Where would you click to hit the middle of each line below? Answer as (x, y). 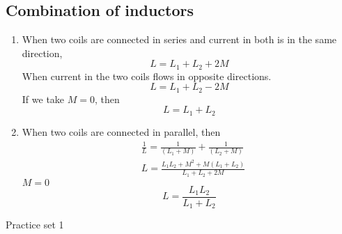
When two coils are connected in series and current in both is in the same (179, 39)
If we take (43, 99)
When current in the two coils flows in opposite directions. (147, 76)
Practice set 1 (35, 225)
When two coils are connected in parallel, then (121, 131)
